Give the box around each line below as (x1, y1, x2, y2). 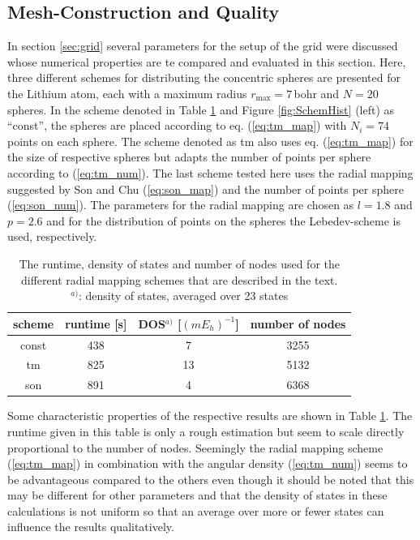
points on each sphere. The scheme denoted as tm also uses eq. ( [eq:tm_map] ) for (7, 132, 414, 149)
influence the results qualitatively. (7, 518, 174, 535)
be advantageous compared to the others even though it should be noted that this (7, 470, 414, 487)
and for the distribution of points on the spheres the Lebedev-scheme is (46, 212, 401, 229)
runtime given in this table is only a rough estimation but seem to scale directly (7, 422, 405, 439)
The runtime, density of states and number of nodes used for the (19, 255, 341, 272)
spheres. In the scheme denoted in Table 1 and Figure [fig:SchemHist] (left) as (7, 101, 395, 118)
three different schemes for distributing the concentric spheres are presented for (7, 69, 401, 86)
